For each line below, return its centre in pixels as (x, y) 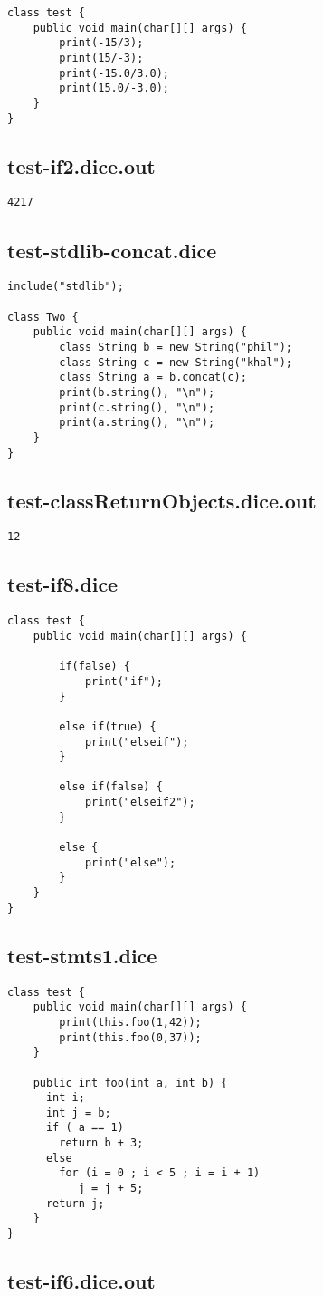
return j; (75, 1203)
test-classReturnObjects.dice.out (162, 500)
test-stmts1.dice (82, 955)
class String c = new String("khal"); (176, 362)
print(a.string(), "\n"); (137, 423)
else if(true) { (108, 726)
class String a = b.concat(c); (153, 377)
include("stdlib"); (66, 287)
